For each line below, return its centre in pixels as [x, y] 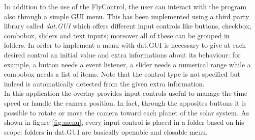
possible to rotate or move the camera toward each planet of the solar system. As [127, 112]
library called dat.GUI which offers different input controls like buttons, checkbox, [128, 26]
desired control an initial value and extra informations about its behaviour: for [122, 54]
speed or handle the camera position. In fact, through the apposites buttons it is [125, 102]
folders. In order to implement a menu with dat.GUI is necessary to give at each [125, 45]
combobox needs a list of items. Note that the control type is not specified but [122, 74]
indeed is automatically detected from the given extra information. [104, 83]
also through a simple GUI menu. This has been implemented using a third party [127, 16]
